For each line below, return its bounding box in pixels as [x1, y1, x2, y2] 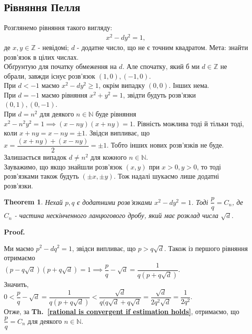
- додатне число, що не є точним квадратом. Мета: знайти [77, 42, 248, 52]
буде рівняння [95, 109, 136, 119]
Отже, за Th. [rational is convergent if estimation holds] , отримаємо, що [4, 306, 239, 316]
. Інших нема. [169, 80, 209, 90]
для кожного [90, 151, 127, 162]
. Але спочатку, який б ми [122, 61, 200, 71]
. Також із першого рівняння [164, 243, 248, 253]
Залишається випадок [4, 151, 67, 162]
